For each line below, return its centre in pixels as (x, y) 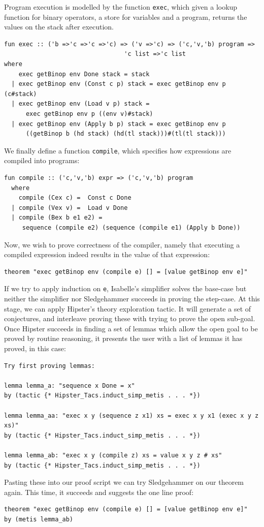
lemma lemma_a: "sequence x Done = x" (70, 385)
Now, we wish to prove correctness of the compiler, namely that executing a (122, 244)
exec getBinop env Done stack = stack (84, 74)
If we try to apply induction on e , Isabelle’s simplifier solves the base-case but (125, 288)
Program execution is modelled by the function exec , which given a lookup (121, 7)
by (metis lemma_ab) (39, 519)
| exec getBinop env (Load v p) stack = (80, 104)
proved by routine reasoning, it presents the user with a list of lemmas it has (123, 338)
